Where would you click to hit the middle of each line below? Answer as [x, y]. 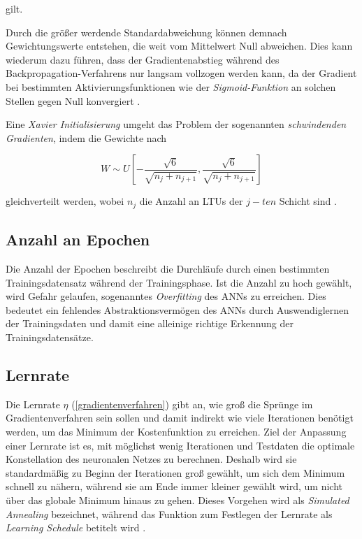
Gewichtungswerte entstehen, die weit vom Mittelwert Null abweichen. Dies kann [179, 46]
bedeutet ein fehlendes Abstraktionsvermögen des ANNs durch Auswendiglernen [178, 309]
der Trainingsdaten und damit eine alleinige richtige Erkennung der [150, 323]
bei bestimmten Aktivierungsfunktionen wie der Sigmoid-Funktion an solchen [171, 86]
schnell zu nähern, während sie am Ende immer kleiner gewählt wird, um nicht [174, 486]
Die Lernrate [33, 404]
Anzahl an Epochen [78, 239]
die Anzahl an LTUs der [191, 201]
